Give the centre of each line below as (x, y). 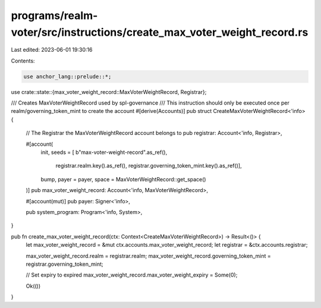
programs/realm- (54, 15)
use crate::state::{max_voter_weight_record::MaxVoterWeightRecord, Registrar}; (109, 92)
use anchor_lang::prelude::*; (67, 76)
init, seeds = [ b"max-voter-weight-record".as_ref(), (104, 152)
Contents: (23, 61)
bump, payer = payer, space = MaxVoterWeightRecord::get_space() (123, 179)
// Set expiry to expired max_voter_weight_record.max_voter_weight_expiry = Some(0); (132, 275)
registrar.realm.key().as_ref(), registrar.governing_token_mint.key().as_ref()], (149, 166)
